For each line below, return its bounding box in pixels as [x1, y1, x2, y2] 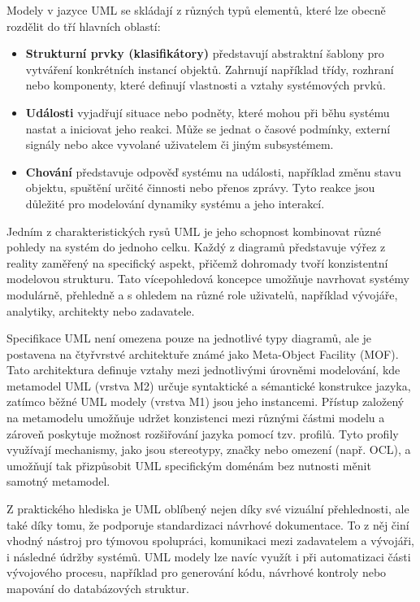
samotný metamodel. [6, 473, 110, 490]
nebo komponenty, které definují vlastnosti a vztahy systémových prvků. [25, 76, 386, 94]
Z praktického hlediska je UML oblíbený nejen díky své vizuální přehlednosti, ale [6, 500, 409, 517]
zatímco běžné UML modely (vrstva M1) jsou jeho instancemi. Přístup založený [6, 393, 405, 410]
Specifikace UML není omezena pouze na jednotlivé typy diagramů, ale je [6, 329, 372, 347]
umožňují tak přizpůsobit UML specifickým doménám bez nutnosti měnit [6, 456, 371, 473]
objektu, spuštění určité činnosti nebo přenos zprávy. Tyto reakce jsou [25, 179, 375, 196]
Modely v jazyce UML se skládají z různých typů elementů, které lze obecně [6, 2, 386, 18]
